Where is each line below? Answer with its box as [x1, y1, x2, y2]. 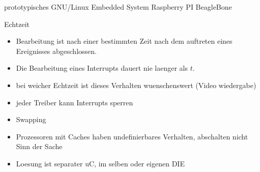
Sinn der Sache [16, 141, 63, 152]
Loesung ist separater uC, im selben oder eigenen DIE [16, 158, 185, 168]
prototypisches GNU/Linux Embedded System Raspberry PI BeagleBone [4, 2, 232, 12]
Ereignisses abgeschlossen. [16, 45, 97, 56]
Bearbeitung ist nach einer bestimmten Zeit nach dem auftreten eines [16, 36, 233, 46]
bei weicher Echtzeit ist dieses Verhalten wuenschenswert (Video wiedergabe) [16, 79, 256, 90]
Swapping [16, 114, 46, 125]
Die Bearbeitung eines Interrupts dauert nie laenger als [16, 63, 188, 73]
